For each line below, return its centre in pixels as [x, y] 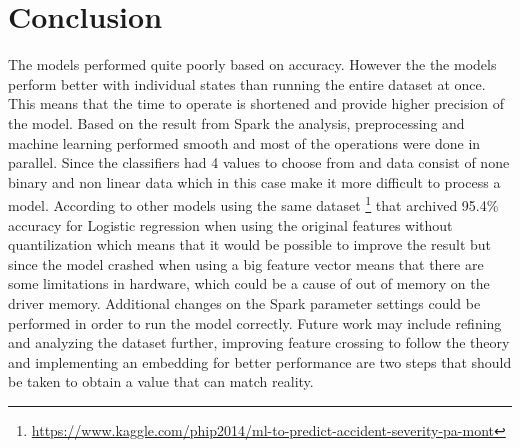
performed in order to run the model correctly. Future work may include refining [255, 322]
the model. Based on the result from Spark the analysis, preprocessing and [236, 122]
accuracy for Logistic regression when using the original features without [230, 224]
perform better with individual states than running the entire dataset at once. [247, 83]
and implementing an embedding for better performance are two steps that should [260, 361]
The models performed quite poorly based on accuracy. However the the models [252, 64]
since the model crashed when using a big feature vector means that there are [246, 263]
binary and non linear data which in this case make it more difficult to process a [254, 181]
